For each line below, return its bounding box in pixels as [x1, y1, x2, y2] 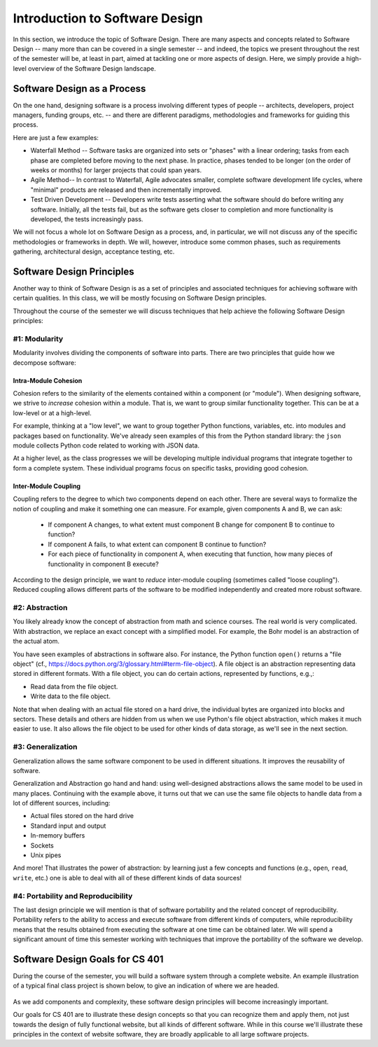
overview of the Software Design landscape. [28, 64, 157, 73]
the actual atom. [13, 637, 59, 646]
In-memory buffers [30, 831, 85, 840]
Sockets [30, 841, 54, 850]
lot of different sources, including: [13, 799, 111, 807]
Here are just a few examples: [13, 133, 99, 141]
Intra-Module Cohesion [13, 376, 83, 384]
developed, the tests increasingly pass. [30, 214, 143, 223]
